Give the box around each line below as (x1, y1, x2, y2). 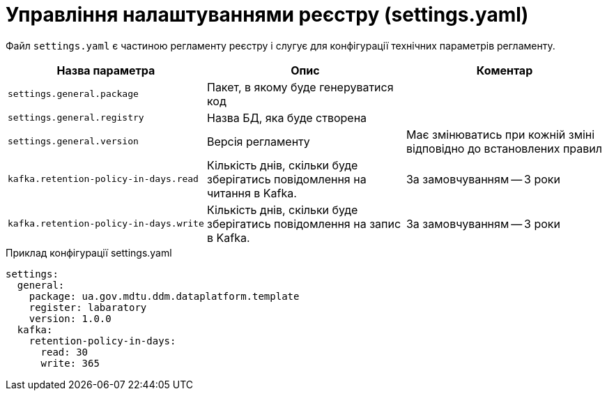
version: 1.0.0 (29, 312, 112, 324)
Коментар (476, 63, 533, 77)
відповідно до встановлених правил (406, 141, 602, 155)
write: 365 (40, 357, 100, 369)
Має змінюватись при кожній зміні (406, 127, 595, 142)
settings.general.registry (8, 112, 144, 123)
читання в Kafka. (206, 185, 297, 200)
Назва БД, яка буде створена (206, 110, 367, 125)
